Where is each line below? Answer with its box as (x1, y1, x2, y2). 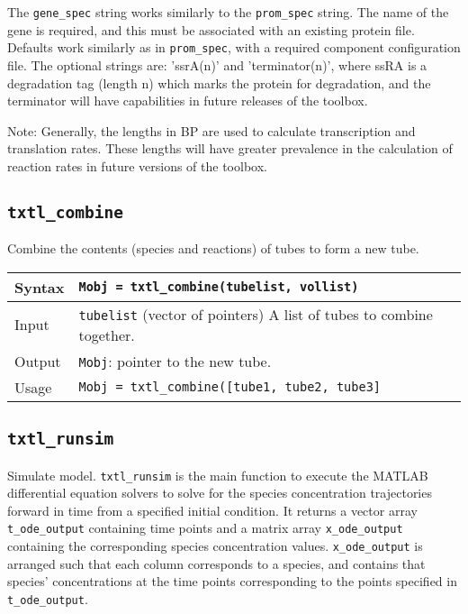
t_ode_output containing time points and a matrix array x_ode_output (7, 518, 403, 537)
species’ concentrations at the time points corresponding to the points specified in (7, 572, 457, 591)
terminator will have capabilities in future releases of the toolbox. (7, 91, 368, 110)
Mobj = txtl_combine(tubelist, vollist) (78, 280, 359, 295)
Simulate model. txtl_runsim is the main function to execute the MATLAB (7, 465, 428, 484)
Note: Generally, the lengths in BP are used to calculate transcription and (7, 121, 416, 140)
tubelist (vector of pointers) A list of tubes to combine (78, 303, 433, 325)
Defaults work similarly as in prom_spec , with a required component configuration (7, 38, 461, 57)
